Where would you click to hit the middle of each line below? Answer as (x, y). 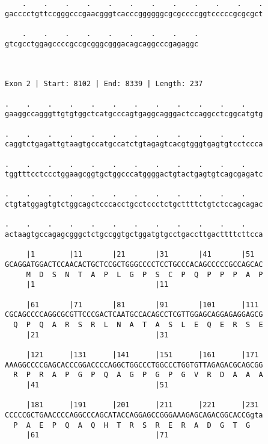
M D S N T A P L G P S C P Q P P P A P (145, 274)
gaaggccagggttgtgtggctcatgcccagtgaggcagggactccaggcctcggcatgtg (134, 114)
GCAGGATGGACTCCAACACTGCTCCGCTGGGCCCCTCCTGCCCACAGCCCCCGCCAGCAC (134, 265)
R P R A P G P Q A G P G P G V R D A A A (138, 375)
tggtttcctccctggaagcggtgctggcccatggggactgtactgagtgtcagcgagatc (134, 174)
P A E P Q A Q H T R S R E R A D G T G (132, 425)
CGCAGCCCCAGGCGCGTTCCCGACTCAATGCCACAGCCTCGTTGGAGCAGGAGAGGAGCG (134, 315)
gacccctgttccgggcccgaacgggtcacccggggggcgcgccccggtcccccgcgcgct (134, 14)
